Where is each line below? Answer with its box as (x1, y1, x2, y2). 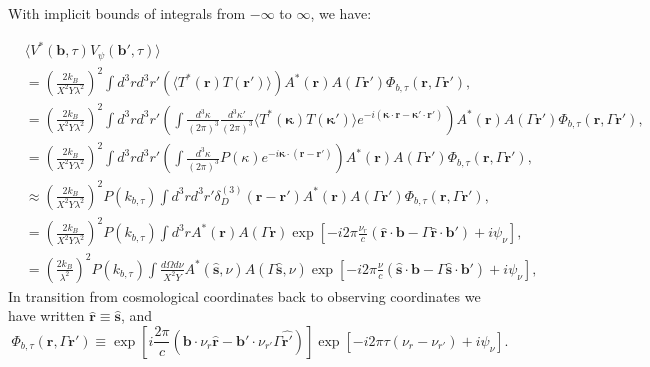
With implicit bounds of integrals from (8, 3, 246, 23)
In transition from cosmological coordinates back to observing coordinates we (8, 285, 481, 306)
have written (8, 305, 85, 326)
